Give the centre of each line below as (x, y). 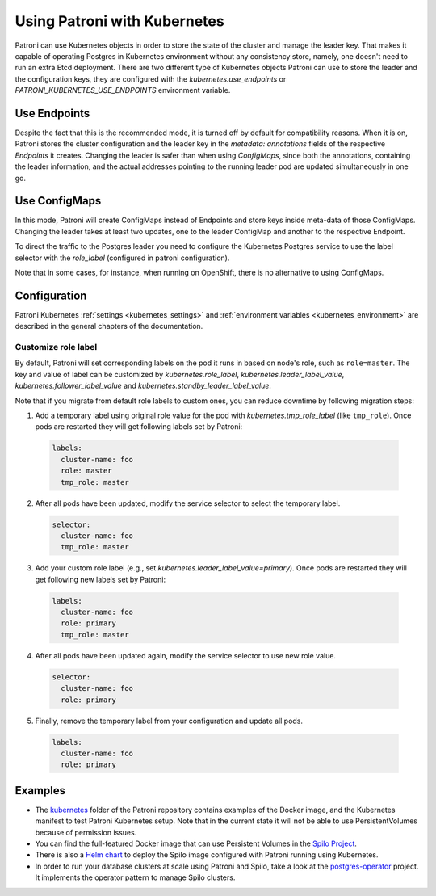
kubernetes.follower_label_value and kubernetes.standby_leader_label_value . (143, 386)
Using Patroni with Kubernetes (120, 21)
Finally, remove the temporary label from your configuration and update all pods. (169, 721)
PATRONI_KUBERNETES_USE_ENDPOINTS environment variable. (123, 90)
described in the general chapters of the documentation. (109, 326)
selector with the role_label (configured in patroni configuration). (122, 258)
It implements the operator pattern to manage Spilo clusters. (135, 877)
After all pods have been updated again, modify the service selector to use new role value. (186, 655)
